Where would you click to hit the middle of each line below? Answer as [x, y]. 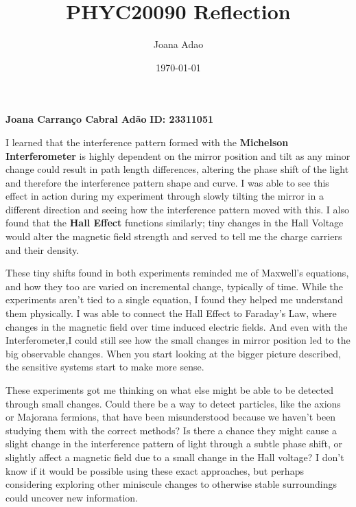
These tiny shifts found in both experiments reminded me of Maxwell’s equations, [177, 273]
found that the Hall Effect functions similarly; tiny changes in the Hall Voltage [175, 223]
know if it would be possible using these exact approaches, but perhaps [155, 470]
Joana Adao [178, 44]
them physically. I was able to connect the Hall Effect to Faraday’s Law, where [171, 313]
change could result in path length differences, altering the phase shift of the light [177, 169]
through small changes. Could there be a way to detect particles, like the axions [173, 403]
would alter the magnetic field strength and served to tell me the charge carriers [174, 236]
